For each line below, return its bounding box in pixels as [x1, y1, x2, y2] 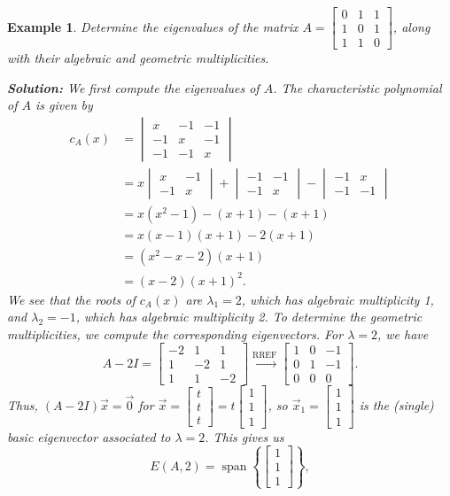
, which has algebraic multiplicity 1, [241, 290, 434, 308]
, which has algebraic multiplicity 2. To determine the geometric [75, 307, 423, 326]
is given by [35, 96, 93, 114]
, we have [377, 324, 429, 343]
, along [392, 17, 431, 35]
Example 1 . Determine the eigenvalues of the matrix [7, 17, 299, 35]
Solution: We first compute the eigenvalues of [7, 78, 260, 97]
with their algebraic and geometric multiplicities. [7, 49, 269, 67]
